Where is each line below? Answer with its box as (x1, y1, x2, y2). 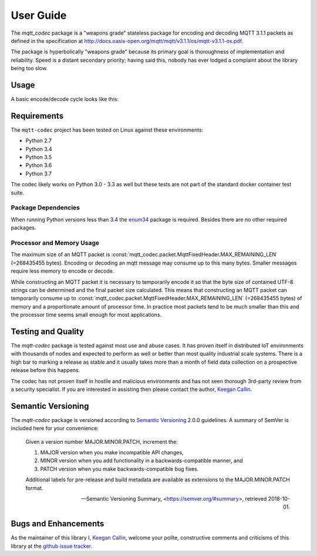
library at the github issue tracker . (11, 542, 92, 550)
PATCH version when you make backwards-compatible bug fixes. (40, 465, 199, 473)
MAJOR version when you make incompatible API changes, (40, 449, 184, 455)
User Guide (11, 9, 67, 22)
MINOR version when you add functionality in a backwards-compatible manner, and (40, 457, 243, 464)
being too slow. (11, 65, 48, 72)
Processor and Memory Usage (11, 239, 100, 247)
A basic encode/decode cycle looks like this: (11, 96, 119, 103)
